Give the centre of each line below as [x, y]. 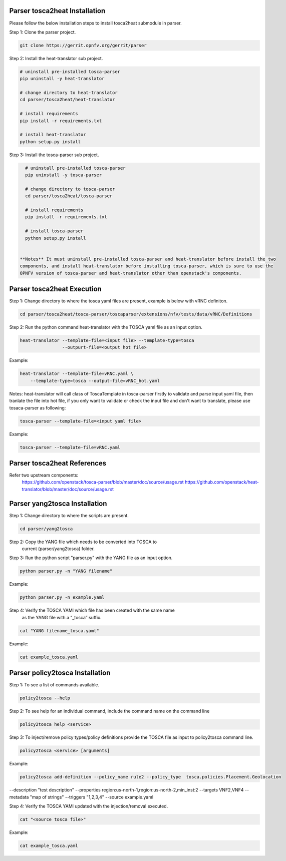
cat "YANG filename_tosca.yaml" [60, 630]
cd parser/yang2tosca [46, 529]
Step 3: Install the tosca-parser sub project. [54, 155]
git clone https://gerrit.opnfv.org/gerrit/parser [83, 45]
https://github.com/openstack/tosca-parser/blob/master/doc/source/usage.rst [103, 482]
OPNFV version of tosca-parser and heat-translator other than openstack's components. [131, 273]
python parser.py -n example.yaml [62, 597]
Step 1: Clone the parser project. [43, 32]
